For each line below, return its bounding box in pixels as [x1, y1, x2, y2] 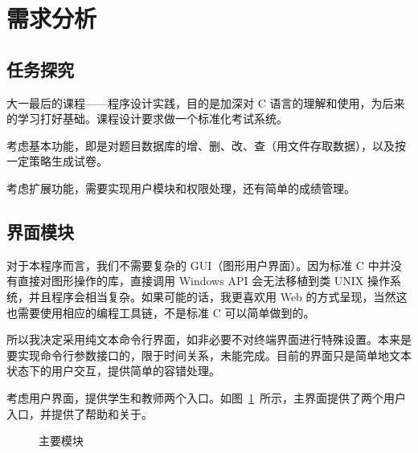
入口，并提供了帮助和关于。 [6, 405, 153, 422]
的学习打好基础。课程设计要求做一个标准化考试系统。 [6, 110, 288, 127]
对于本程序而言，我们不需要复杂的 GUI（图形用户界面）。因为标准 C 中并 [6, 256, 391, 273]
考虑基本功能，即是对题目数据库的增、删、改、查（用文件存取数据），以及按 [6, 137, 406, 153]
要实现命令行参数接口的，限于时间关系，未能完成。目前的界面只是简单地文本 [6, 346, 412, 363]
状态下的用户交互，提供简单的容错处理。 [6, 362, 220, 379]
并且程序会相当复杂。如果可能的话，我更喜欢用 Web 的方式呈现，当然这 [28, 288, 408, 304]
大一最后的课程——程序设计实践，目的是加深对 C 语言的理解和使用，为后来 [6, 94, 405, 111]
